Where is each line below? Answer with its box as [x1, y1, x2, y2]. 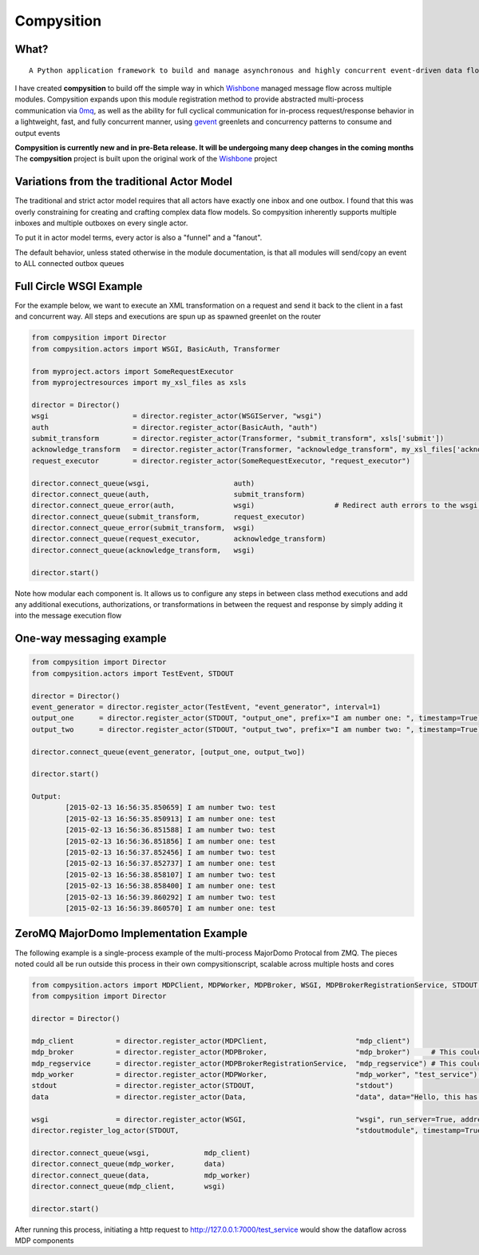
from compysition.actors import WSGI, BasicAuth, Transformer [31, 344, 280, 353]
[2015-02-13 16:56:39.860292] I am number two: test [65, 892, 276, 902]
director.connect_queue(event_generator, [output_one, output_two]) [31, 747, 306, 757]
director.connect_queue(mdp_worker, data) [31, 1159, 226, 1169]
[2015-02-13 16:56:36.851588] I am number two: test [65, 825, 276, 835]
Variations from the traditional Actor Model [14, 175, 233, 189]
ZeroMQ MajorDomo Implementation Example [14, 927, 247, 940]
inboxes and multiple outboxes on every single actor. [14, 218, 188, 228]
